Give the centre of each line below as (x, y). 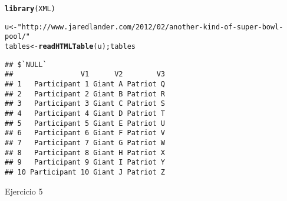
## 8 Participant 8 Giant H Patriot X (85, 153)
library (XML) (30, 9)
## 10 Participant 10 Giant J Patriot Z (85, 172)
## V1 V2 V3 (85, 74)
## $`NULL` (26, 64)
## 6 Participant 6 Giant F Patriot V (85, 133)
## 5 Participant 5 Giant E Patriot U (85, 123)
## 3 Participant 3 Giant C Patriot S (85, 104)
